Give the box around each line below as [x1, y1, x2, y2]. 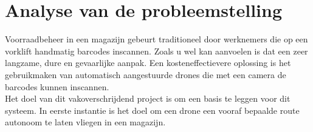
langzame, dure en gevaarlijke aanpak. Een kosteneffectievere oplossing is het [5, 56, 291, 69]
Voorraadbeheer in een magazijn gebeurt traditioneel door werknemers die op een [5, 33, 308, 45]
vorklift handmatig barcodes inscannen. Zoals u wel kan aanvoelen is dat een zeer [5, 44, 308, 57]
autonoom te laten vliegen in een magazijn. [5, 116, 166, 128]
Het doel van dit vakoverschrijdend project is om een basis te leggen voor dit [5, 92, 291, 105]
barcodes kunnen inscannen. [5, 80, 109, 93]
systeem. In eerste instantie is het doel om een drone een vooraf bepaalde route [5, 104, 300, 116]
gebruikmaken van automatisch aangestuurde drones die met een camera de [5, 68, 286, 81]
